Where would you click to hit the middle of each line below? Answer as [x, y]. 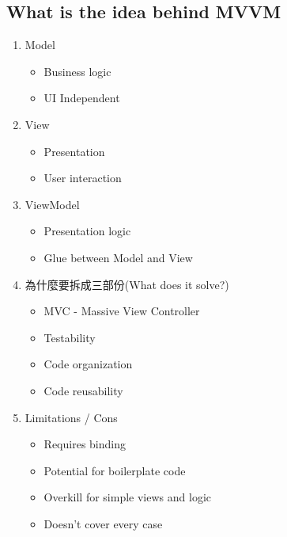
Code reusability [83, 390]
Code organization [88, 364]
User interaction [83, 178]
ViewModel [52, 204]
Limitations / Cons [71, 417]
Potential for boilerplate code [115, 470]
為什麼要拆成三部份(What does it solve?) [127, 284]
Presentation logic [87, 231]
